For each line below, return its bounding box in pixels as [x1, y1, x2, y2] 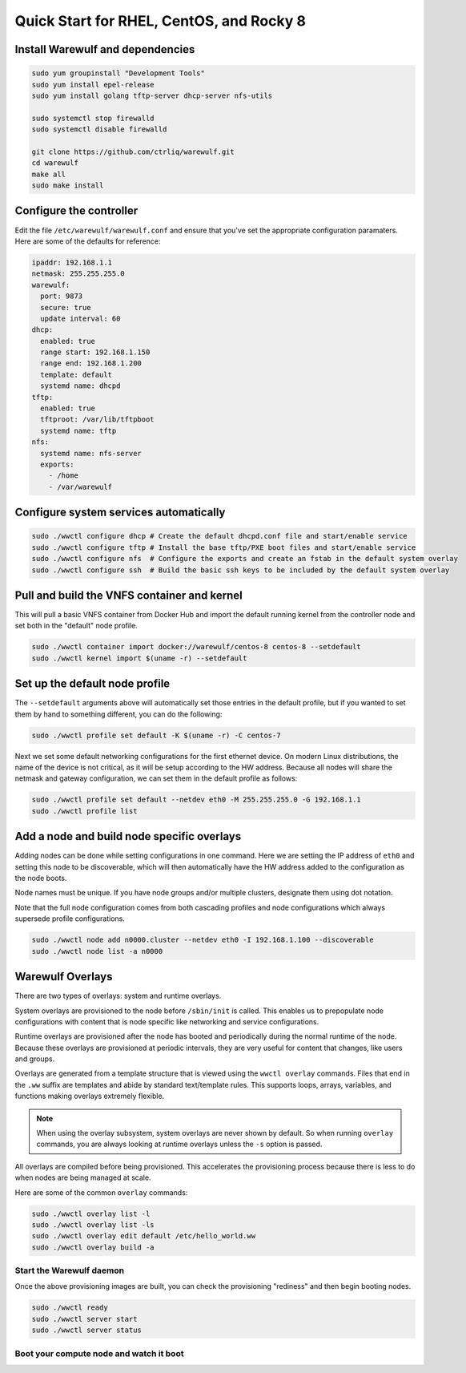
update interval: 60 [40, 313, 121, 323]
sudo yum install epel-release [31, 80, 155, 89]
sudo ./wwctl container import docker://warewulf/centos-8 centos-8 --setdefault [31, 642, 362, 652]
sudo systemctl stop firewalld [31, 113, 155, 123]
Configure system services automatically [14, 506, 226, 519]
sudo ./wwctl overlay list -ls [31, 1220, 155, 1230]
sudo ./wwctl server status [31, 1326, 142, 1335]
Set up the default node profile [14, 677, 171, 691]
